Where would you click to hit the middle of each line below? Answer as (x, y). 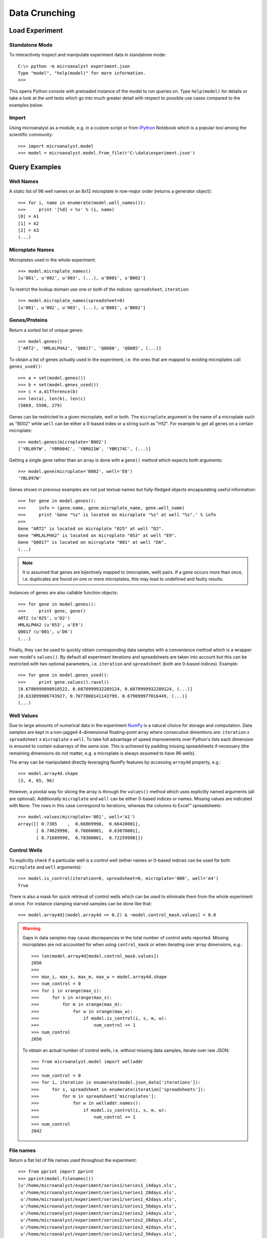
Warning (31, 928)
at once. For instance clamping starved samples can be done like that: (81, 903)
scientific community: (31, 135)
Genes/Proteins (28, 320)
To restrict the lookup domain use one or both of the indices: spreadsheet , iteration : (99, 289)
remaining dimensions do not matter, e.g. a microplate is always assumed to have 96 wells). (102, 753)
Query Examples (35, 167)
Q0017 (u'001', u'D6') (45, 632)
